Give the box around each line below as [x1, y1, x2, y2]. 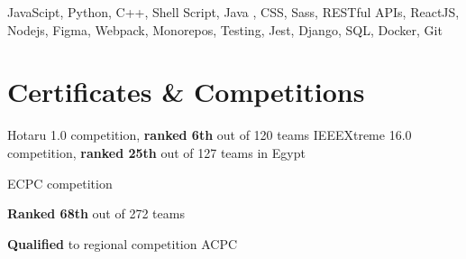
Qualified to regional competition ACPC [7, 234, 238, 253]
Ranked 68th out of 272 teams [7, 204, 185, 223]
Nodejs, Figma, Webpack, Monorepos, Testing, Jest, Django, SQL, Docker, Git [7, 20, 443, 39]
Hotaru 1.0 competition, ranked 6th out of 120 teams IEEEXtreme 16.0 [7, 125, 412, 144]
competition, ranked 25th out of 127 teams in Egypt [7, 143, 306, 162]
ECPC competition [7, 173, 113, 192]
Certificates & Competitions [7, 73, 365, 110]
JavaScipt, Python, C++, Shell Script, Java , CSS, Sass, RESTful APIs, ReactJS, [7, 3, 460, 21]
